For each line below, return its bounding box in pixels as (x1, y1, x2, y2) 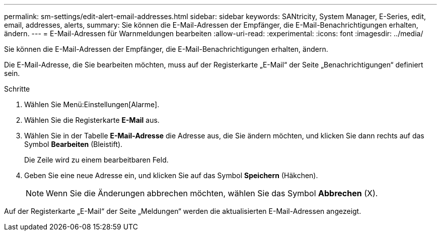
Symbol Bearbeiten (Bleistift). (24, 140, 123, 148)
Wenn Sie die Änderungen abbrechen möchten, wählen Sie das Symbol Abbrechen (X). (46, 188, 378, 198)
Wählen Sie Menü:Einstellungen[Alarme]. (24, 100, 160, 109)
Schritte (4, 85, 30, 93)
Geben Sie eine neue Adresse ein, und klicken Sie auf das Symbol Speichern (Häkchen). (24, 171, 318, 180)
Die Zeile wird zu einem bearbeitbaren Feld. (24, 155, 169, 164)
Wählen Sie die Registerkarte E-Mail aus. (24, 116, 160, 124)
